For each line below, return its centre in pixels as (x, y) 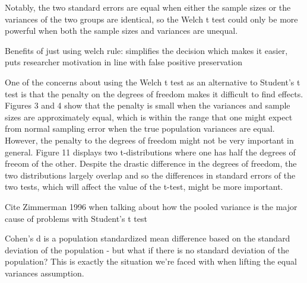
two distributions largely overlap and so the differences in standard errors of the (150, 175)
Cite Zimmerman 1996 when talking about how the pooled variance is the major (151, 206)
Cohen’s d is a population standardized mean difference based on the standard (148, 238)
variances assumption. (45, 273)
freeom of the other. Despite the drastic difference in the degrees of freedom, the (151, 163)
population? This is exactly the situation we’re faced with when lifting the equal (151, 261)
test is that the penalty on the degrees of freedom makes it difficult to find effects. (154, 93)
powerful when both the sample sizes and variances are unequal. (121, 31)
